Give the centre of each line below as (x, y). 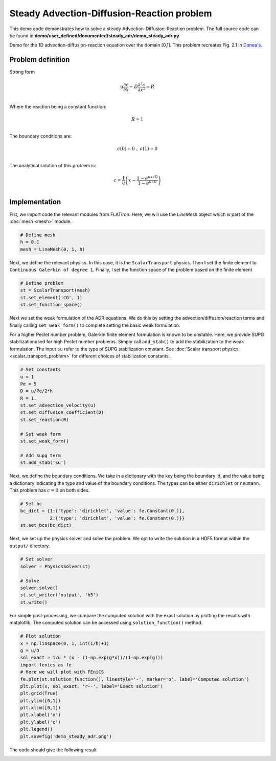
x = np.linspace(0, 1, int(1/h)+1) (65, 643)
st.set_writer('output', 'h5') (60, 595)
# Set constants (41, 370)
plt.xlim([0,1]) (41, 708)
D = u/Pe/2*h (37, 391)
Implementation (35, 202)
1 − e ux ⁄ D (147, 178)
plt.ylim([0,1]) (41, 700)
